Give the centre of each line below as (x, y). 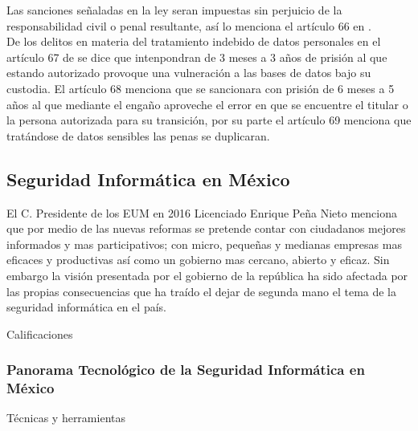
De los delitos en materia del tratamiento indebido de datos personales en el (194, 41)
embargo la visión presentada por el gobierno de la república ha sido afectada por (207, 275)
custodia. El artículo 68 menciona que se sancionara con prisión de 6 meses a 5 (201, 88)
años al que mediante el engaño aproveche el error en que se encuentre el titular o (207, 104)
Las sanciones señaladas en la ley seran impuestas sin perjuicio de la (174, 10)
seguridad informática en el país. (86, 307)
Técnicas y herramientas (66, 418)
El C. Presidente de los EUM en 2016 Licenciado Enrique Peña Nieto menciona (202, 212)
